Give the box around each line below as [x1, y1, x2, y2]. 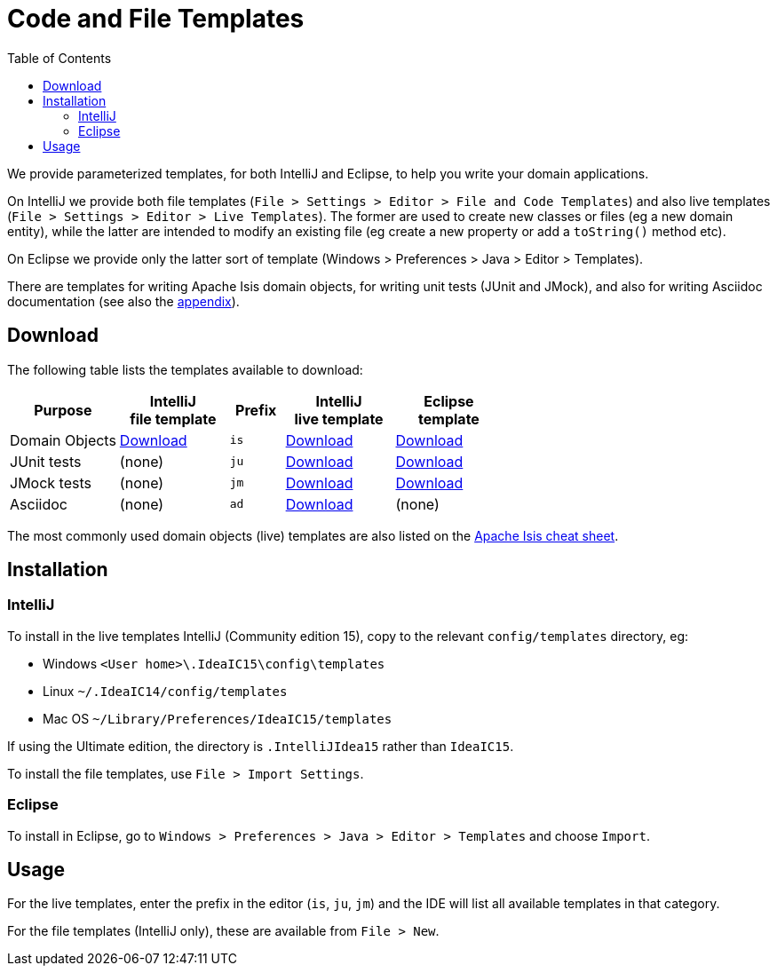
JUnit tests [10, 452, 82, 471]
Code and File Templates [7, 4, 305, 34]
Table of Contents [7, 50, 112, 66]
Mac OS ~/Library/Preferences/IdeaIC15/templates [43, 710, 392, 726]
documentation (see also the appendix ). [7, 293, 240, 309]
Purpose [34, 400, 92, 419]
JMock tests [10, 473, 91, 492]
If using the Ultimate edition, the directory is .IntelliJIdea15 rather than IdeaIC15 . [7, 738, 514, 754]
